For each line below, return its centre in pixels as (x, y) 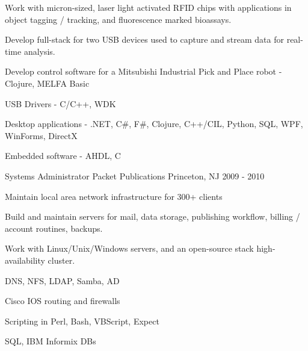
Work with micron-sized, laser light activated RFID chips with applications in (148, 7)
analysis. (39, 51)
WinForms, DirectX (41, 135)
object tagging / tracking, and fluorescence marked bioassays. (118, 19)
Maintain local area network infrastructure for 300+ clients (114, 196)
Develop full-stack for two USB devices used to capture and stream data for (144, 39)
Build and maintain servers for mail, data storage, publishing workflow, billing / (152, 216)
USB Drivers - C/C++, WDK (60, 103)
